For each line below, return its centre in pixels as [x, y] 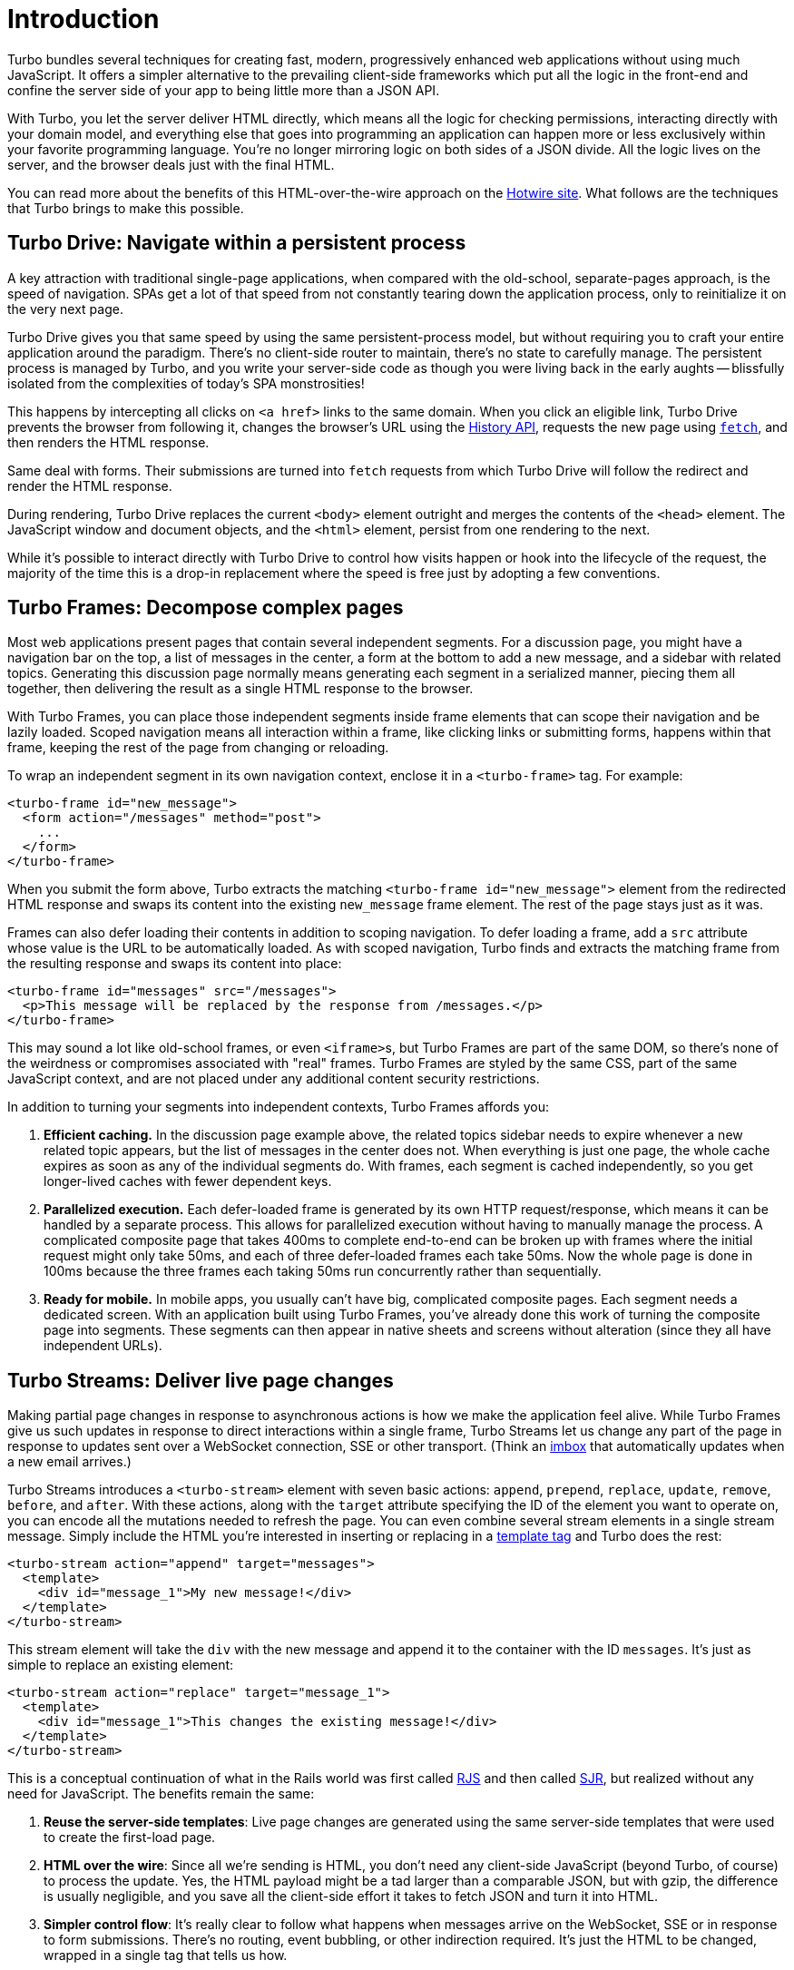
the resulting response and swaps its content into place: [175, 964]
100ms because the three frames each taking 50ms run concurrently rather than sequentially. [323, 1271]
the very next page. [65, 309]
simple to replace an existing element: [121, 1665]
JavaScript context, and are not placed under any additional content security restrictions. [274, 1079]
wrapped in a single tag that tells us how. [166, 1955]
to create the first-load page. [130, 1838]
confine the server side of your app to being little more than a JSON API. [224, 90]
